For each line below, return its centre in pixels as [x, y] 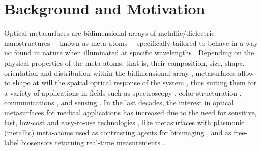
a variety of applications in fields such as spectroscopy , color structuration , [123, 92]
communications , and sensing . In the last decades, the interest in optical [119, 102]
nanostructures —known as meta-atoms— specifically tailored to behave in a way [131, 42]
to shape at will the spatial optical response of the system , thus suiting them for [130, 83]
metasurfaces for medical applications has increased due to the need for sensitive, [130, 112]
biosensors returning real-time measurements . [93, 142]
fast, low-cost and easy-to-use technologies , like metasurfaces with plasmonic [124, 122]
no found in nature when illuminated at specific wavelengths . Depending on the [129, 53]
